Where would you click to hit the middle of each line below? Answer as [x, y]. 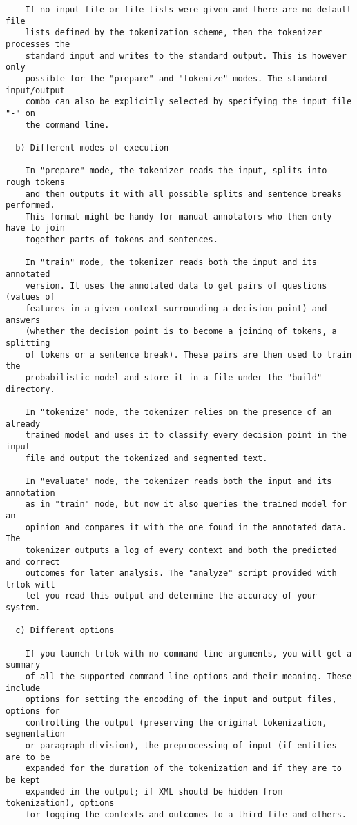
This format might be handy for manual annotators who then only [178, 216]
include [23, 688]
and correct [33, 562]
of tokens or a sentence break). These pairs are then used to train [189, 355]
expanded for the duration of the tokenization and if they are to [183, 769]
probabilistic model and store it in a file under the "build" [174, 378]
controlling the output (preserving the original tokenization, [176, 722]
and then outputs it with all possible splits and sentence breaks [183, 194]
